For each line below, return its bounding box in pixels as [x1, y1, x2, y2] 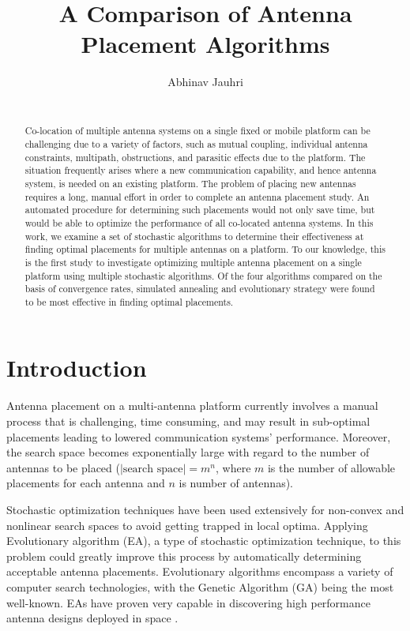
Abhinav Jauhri [167, 73, 243, 90]
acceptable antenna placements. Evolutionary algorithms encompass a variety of [6, 563, 393, 580]
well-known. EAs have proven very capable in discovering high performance [6, 594, 371, 610]
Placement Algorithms [81, 28, 330, 60]
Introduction [6, 351, 147, 384]
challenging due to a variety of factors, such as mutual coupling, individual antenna [24, 137, 368, 150]
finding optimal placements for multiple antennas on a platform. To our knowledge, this [24, 242, 386, 256]
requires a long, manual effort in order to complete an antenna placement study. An [24, 190, 370, 203]
